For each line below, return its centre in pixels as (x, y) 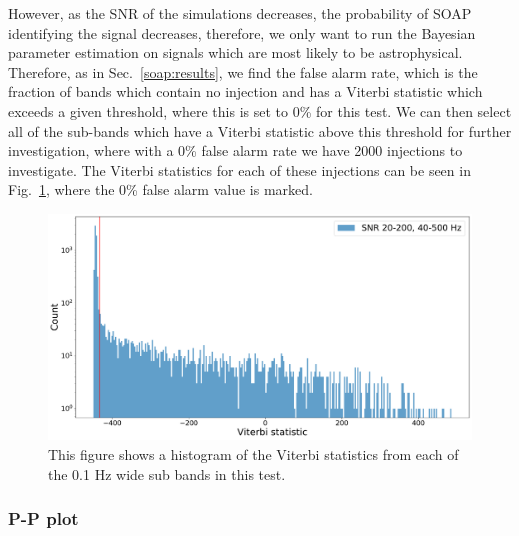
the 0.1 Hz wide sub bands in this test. (167, 473)
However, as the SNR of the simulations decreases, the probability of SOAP (240, 13)
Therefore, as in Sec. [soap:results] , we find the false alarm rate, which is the (243, 71)
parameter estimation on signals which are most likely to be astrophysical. (235, 52)
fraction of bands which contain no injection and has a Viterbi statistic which (245, 91)
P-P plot (43, 518)
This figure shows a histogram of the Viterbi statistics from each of (253, 454)
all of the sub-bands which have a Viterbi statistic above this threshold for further (260, 130)
